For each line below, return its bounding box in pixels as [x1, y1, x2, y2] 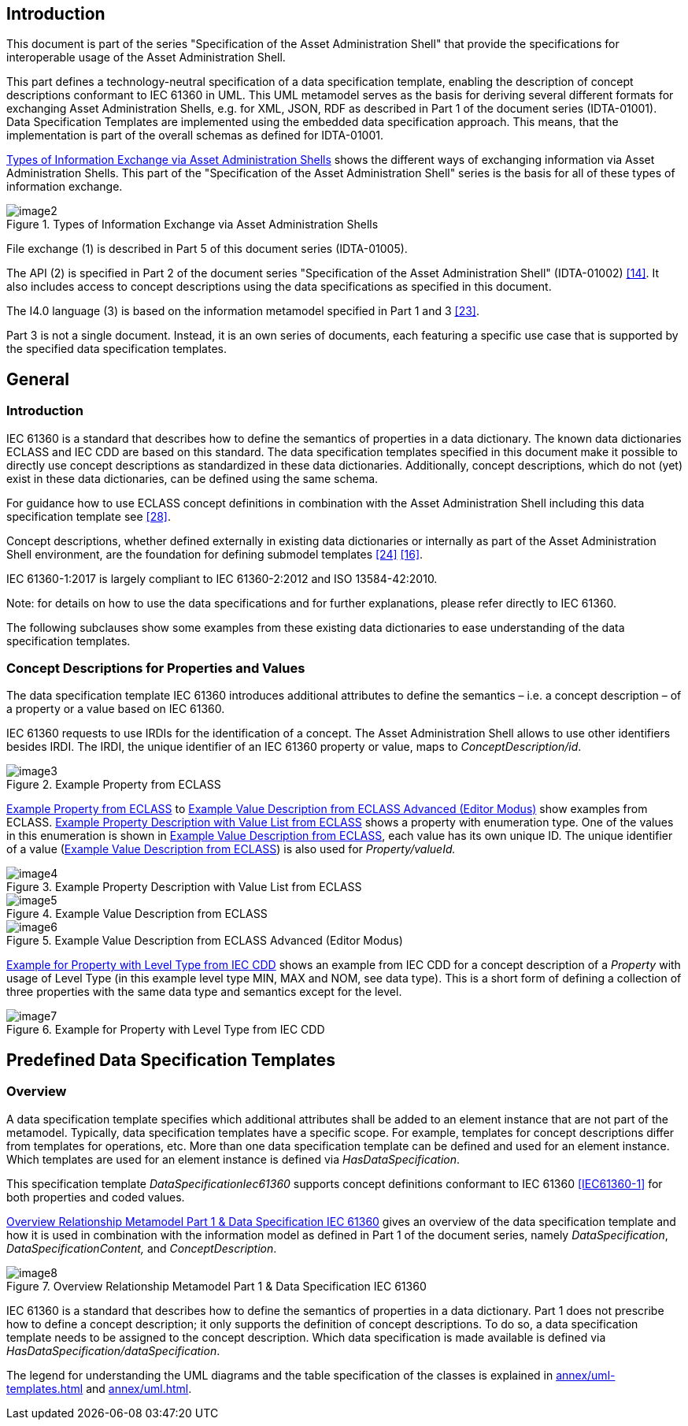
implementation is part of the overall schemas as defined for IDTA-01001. [6, 128, 383, 143]
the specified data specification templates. [6, 342, 227, 356]
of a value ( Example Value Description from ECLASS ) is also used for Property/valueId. [6, 842, 456, 856]
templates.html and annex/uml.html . [6, 1381, 192, 1395]
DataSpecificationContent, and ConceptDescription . [6, 1241, 277, 1255]
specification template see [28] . [6, 509, 172, 523]
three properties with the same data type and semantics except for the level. [6, 985, 402, 999]
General [6, 369, 70, 389]
